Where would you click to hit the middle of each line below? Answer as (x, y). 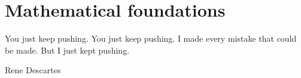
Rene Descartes (33, 70)
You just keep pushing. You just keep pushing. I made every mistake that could (151, 38)
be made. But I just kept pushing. (67, 50)
